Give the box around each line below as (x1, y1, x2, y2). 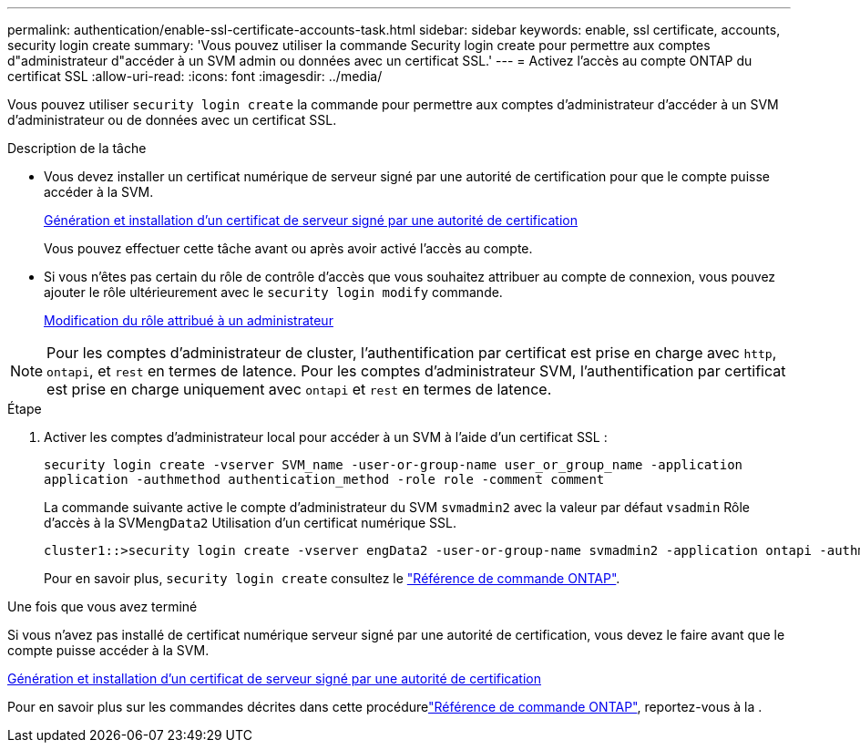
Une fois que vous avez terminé (7, 599, 198, 614)
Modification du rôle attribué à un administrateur (44, 313, 333, 328)
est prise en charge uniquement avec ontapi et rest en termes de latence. (46, 380, 552, 398)
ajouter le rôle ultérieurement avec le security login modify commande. (44, 284, 503, 300)
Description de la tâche (7, 140, 147, 156)
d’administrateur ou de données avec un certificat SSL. (7, 112, 337, 128)
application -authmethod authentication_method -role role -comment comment (44, 472, 605, 487)
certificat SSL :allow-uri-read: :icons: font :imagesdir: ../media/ (7, 68, 383, 84)
